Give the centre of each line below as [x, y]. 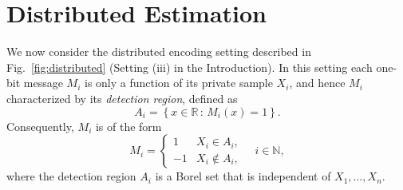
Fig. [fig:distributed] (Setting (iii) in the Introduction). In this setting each [190, 67]
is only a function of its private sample [179, 83]
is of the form [128, 126]
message [43, 83]
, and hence [317, 83]
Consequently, [40, 126]
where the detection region [71, 176]
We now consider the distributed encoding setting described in [159, 51]
